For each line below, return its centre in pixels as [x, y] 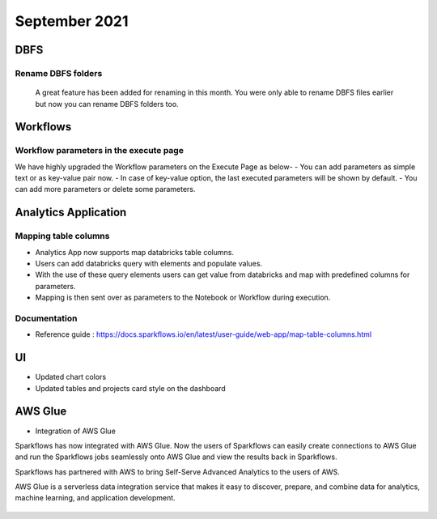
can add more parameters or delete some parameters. [105, 189]
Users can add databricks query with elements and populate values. [149, 264]
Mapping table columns [62, 236]
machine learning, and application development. [95, 498]
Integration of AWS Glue [76, 431]
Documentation [46, 318]
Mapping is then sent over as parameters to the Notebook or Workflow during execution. [183, 298]
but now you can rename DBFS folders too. [107, 104]
